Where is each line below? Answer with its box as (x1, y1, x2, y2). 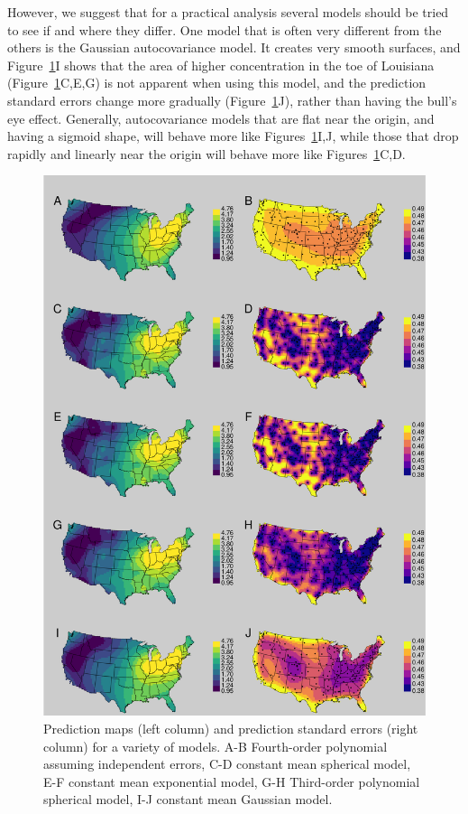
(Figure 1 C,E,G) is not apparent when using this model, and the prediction (7, 73, 427, 92)
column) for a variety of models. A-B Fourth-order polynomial (43, 736, 388, 755)
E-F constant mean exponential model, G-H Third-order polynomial (43, 772, 420, 791)
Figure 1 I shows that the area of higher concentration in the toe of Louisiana (7, 55, 435, 74)
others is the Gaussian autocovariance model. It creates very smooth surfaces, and (7, 38, 461, 57)
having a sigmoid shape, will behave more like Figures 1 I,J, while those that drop (7, 126, 459, 145)
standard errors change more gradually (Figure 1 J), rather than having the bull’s (7, 90, 457, 109)
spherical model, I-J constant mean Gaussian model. (43, 790, 333, 809)
